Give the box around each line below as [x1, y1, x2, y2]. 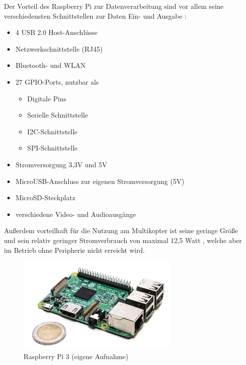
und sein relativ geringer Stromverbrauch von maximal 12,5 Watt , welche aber [4, 235, 242, 245]
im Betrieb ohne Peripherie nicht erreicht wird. [4, 244, 145, 255]
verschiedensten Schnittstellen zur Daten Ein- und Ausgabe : [4, 10, 187, 21]
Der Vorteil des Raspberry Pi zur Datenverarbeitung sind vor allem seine [4, 1, 224, 11]
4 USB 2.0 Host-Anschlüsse [15, 27, 98, 37]
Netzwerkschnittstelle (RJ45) [15, 43, 103, 54]
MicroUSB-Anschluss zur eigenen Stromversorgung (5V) [15, 176, 185, 186]
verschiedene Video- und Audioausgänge [15, 209, 136, 219]
